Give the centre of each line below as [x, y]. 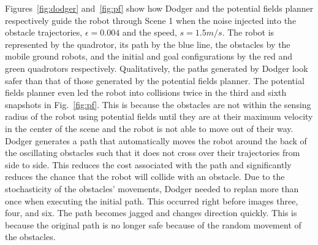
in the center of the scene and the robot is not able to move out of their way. [149, 128]
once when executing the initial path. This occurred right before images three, [152, 200]
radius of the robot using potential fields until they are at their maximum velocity [159, 116]
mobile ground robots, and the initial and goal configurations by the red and [149, 56]
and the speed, [150, 32]
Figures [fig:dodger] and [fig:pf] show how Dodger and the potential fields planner [159, 8]
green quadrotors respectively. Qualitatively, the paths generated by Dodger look [157, 68]
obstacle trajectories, [44, 32]
